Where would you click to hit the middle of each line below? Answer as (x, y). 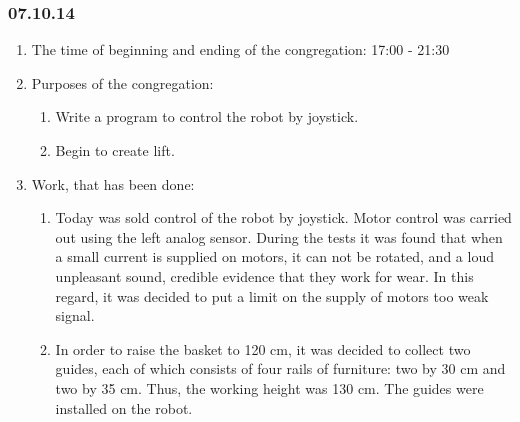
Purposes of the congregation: (122, 82)
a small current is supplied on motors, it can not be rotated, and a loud (274, 256)
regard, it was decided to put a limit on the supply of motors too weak (272, 295)
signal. (75, 315)
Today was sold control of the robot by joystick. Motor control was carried (283, 217)
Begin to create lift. (115, 150)
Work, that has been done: (113, 183)
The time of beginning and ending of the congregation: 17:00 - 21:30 (240, 49)
